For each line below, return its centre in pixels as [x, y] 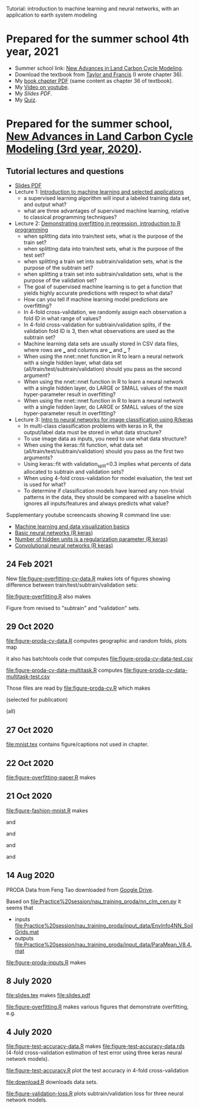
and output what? [45, 204]
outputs [24, 938]
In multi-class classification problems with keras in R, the [93, 426]
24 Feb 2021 [29, 564]
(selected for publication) [37, 700]
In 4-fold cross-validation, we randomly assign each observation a [105, 312]
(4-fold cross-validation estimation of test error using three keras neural [94, 1053]
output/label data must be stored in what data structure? [92, 432]
